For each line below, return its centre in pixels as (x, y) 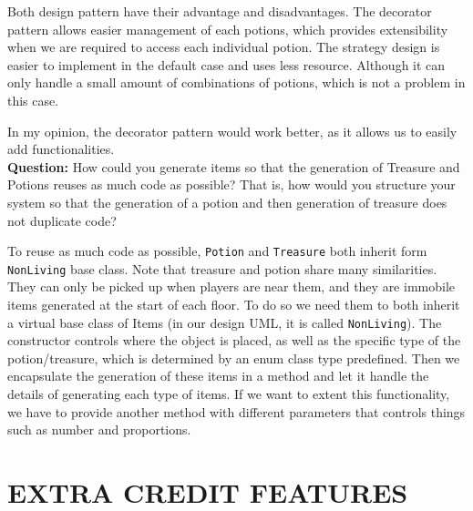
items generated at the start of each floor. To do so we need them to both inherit (234, 305)
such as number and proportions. (99, 429)
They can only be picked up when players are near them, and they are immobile (231, 286)
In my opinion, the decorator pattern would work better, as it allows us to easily (232, 131)
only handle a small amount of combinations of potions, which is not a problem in (236, 82)
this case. (33, 100)
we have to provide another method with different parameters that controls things (236, 411)
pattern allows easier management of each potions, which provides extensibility (228, 29)
